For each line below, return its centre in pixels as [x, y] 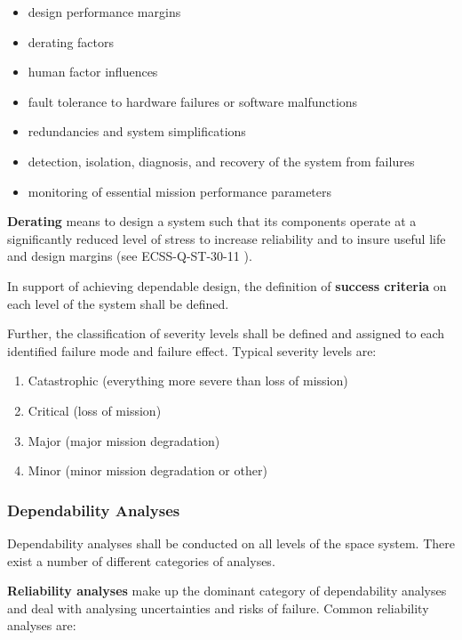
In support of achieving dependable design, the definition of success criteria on [227, 285]
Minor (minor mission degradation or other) [147, 470]
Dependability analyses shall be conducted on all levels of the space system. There [231, 543]
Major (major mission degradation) [124, 440]
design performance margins [104, 12]
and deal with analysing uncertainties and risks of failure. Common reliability [218, 608]
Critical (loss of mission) [95, 410]
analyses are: [42, 625]
